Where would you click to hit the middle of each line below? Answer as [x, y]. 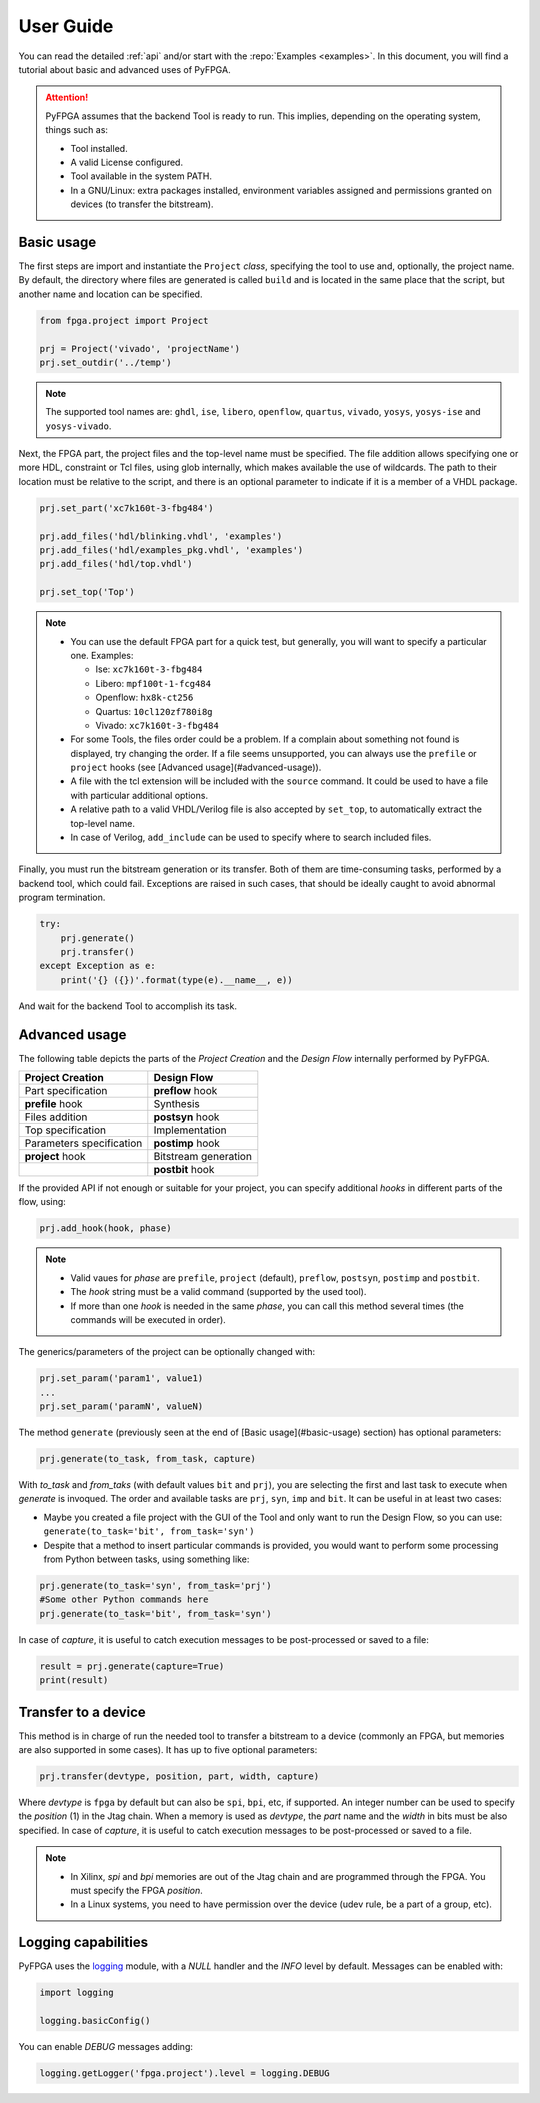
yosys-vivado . [78, 426]
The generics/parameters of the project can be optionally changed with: [167, 1352]
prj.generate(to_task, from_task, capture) [148, 1459]
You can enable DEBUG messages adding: [106, 2046]
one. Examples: [102, 655]
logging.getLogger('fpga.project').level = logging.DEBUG [184, 2073]
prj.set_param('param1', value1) [121, 1378]
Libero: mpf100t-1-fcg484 [153, 683]
